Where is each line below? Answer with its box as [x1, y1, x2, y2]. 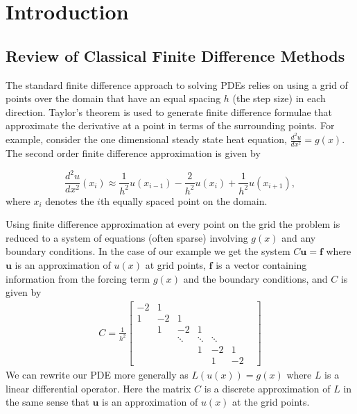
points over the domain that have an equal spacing [6, 91, 221, 106]
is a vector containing [216, 258, 307, 272]
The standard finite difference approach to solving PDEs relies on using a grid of [6, 77, 348, 92]
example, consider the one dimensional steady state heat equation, [6, 132, 287, 147]
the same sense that [6, 395, 89, 409]
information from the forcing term [6, 271, 150, 285]
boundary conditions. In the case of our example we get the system [6, 244, 290, 258]
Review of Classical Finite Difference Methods [6, 44, 345, 66]
